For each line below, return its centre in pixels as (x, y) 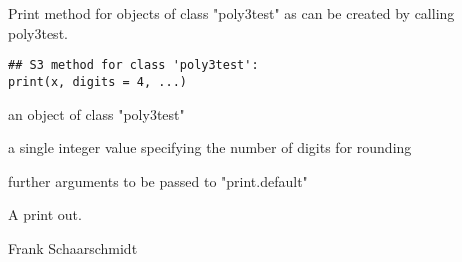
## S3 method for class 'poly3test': (133, 65)
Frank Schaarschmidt (73, 247)
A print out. (45, 214)
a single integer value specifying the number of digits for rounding (210, 147)
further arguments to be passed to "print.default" (158, 180)
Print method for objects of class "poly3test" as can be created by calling (231, 13)
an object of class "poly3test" (96, 113)
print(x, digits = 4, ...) (97, 81)
